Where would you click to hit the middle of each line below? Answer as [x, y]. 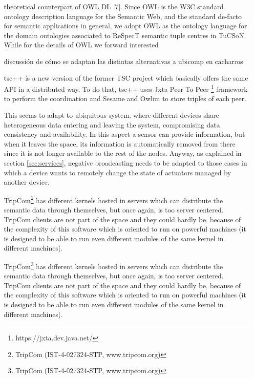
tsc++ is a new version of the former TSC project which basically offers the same [126, 77]
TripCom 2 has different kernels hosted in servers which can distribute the [114, 199]
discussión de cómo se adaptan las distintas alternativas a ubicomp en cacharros [124, 61]
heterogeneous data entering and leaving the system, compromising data [112, 124]
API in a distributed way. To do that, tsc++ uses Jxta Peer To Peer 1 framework [126, 88]
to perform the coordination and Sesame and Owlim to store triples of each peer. [125, 98]
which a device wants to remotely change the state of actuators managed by [117, 172]
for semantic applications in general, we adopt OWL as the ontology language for [126, 26]
